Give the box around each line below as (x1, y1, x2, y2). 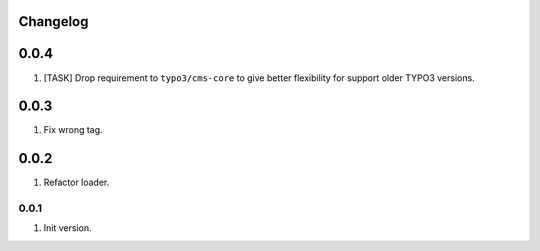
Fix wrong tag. (43, 124, 104, 136)
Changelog (18, 13, 89, 30)
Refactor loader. (43, 176, 110, 189)
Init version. (43, 222, 92, 234)
